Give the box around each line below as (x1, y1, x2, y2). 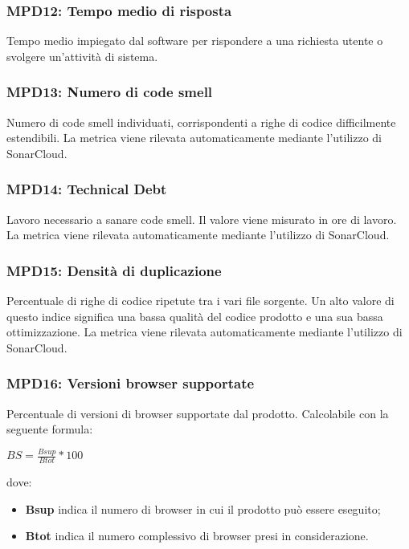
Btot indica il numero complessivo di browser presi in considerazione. (25, 527, 369, 544)
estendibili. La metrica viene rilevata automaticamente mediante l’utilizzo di (6, 129, 382, 146)
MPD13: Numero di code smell (6, 82, 213, 102)
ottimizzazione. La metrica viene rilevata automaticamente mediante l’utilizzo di (6, 323, 403, 340)
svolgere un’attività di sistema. (6, 47, 158, 64)
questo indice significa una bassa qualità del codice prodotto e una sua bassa (6, 307, 383, 324)
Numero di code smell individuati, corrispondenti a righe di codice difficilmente (6, 113, 396, 130)
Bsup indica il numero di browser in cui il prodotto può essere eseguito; (25, 500, 381, 517)
